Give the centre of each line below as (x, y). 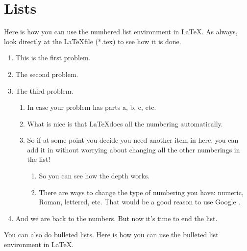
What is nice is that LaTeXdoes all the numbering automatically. (125, 123)
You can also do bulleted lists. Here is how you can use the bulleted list (111, 235)
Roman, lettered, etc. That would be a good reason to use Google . (140, 202)
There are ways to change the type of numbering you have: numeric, (141, 192)
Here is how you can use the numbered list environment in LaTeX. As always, (121, 32)
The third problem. (44, 90)
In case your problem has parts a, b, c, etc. (92, 107)
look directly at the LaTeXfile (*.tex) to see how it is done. (93, 41)
